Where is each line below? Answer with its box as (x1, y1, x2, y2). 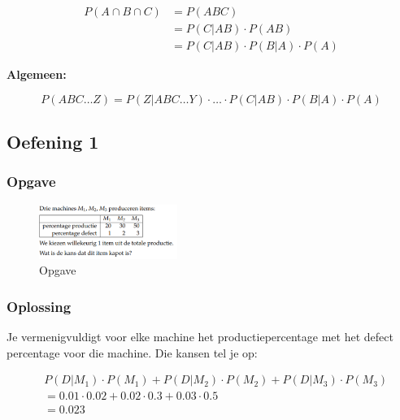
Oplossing (7, 296, 72, 316)
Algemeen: (7, 66, 67, 83)
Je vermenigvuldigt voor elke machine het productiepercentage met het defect (7, 328, 393, 345)
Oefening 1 (7, 129, 99, 154)
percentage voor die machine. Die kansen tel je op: (7, 344, 258, 361)
